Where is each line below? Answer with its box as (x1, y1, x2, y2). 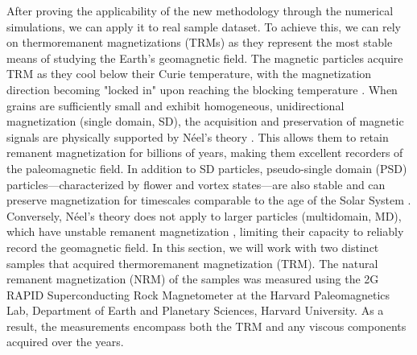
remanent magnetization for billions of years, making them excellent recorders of (6, 144, 403, 161)
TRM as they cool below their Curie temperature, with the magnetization (6, 65, 372, 82)
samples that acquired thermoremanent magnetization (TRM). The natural (6, 254, 378, 271)
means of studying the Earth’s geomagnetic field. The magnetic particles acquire (6, 49, 403, 66)
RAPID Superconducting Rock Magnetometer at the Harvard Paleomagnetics (6, 286, 390, 303)
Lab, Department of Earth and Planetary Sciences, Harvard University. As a (6, 302, 384, 319)
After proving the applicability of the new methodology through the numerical (6, 2, 394, 19)
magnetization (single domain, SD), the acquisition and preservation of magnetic (6, 113, 404, 130)
